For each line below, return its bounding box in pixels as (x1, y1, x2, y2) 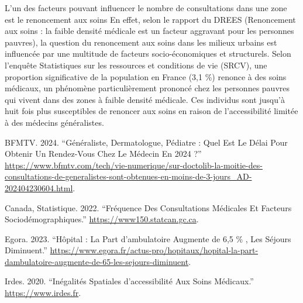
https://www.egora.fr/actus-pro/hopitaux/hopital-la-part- (50, 244, 259, 256)
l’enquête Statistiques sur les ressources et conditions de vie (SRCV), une (5, 58, 267, 71)
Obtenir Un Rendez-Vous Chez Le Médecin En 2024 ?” (5, 147, 202, 160)
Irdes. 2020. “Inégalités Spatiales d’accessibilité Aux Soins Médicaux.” (5, 275, 254, 287)
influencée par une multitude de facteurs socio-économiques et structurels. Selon (5, 47, 291, 60)
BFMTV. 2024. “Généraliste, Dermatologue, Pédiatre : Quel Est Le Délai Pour (5, 136, 288, 148)
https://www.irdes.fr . (5, 287, 81, 299)
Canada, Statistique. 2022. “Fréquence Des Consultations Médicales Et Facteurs (5, 201, 292, 214)
